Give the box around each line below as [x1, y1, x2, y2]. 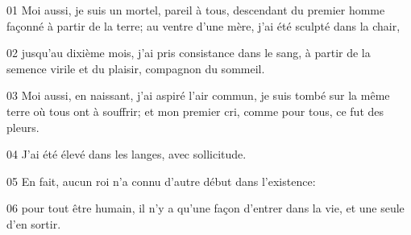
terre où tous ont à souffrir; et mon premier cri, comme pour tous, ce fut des [6, 102, 384, 119]
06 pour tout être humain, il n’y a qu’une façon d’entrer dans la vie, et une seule [6, 200, 405, 216]
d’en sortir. [6, 215, 61, 232]
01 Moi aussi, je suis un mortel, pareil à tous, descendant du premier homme [6, 2, 385, 18]
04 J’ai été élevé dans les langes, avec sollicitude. [6, 146, 247, 163]
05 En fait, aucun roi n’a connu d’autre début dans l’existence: [6, 172, 316, 189]
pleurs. [6, 118, 39, 135]
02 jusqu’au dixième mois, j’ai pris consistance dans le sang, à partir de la [6, 44, 371, 61]
